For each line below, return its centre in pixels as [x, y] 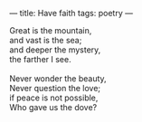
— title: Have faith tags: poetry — [71, 13]
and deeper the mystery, [55, 50]
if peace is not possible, [54, 98]
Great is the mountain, [51, 30]
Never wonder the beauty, [58, 79]
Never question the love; [55, 88]
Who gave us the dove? [53, 107]
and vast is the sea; [46, 40]
